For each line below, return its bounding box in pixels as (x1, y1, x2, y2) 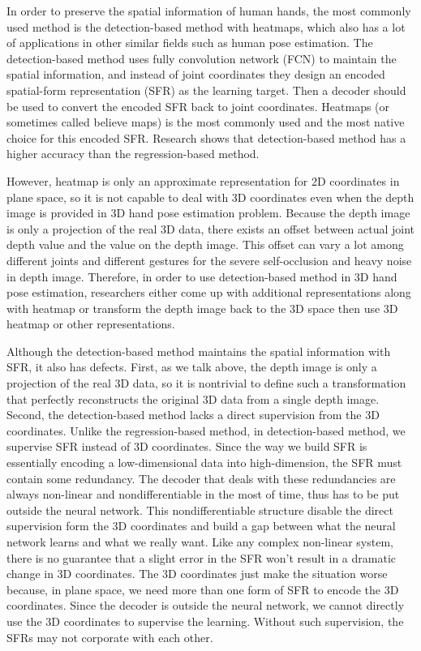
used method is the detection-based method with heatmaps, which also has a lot (6, 18, 406, 35)
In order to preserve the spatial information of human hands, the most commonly (6, 2, 411, 19)
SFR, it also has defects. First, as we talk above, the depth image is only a (6, 358, 377, 375)
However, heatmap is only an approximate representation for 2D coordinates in (6, 172, 400, 189)
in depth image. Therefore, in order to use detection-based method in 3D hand (6, 268, 397, 285)
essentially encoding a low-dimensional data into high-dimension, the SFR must (6, 454, 402, 471)
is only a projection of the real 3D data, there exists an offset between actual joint (6, 220, 415, 237)
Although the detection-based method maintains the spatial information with (6, 342, 391, 359)
